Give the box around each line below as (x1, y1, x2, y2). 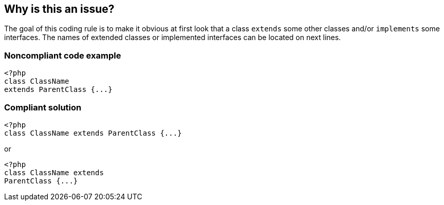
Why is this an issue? (4, 3, 115, 15)
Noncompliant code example (4, 50, 121, 61)
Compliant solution (4, 102, 82, 113)
